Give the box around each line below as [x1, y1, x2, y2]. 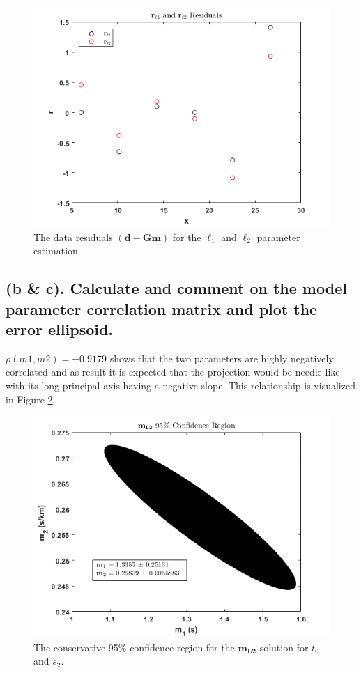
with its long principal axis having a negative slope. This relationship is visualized [6, 378, 355, 392]
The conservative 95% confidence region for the [33, 640, 235, 654]
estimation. [33, 243, 81, 258]
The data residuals [33, 229, 113, 244]
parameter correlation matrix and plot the [6, 297, 318, 319]
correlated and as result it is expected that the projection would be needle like [6, 364, 340, 379]
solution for [259, 640, 309, 654]
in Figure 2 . [6, 392, 56, 406]
